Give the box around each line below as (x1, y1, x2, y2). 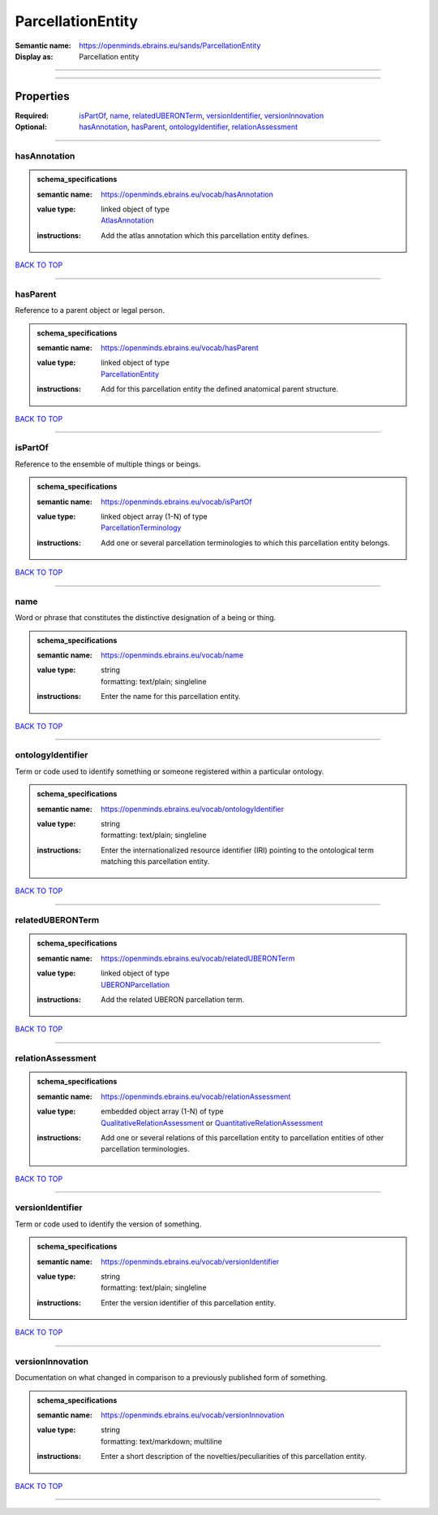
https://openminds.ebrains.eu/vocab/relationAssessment (101, 1092, 291, 1101)
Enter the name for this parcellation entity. (101, 692, 241, 701)
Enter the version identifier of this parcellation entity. (101, 1297, 276, 1308)
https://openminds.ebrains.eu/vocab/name (101, 650, 243, 660)
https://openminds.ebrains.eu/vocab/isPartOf (101, 497, 252, 506)
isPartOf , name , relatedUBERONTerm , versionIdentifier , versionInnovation (79, 111, 324, 120)
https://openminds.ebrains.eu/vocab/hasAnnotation (101, 189, 273, 199)
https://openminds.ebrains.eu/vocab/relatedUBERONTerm (101, 953, 295, 963)
